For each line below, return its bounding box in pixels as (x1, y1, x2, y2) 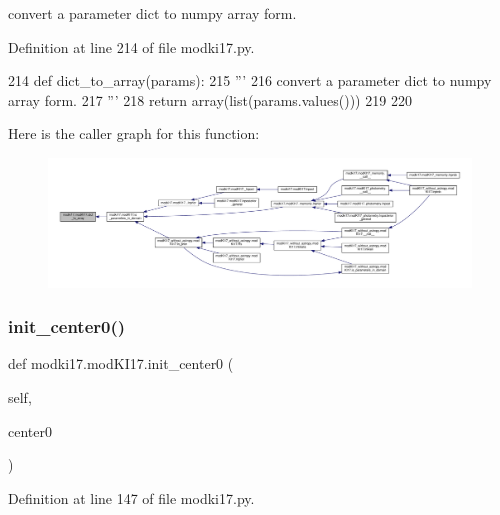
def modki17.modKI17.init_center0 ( (8, 353, 234, 374)
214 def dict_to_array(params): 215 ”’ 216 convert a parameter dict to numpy (8, 70, 492, 91)
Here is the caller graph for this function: (8, 123, 260, 144)
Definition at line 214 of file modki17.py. (8, 36, 255, 57)
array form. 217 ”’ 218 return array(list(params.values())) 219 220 (8, 89, 412, 110)
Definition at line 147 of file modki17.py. (8, 487, 255, 508)
